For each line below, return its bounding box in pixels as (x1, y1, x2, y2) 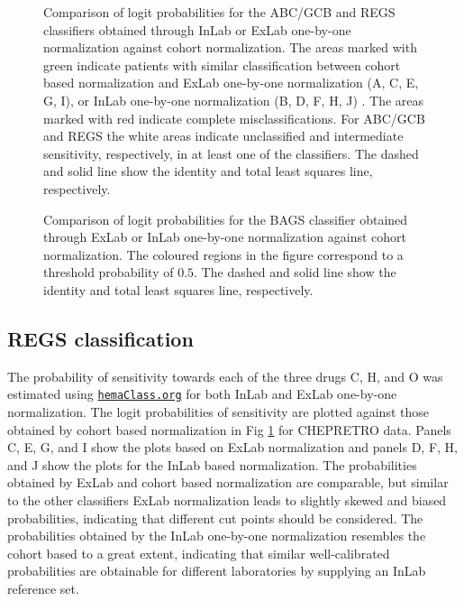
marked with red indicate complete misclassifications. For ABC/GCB (43, 108, 425, 127)
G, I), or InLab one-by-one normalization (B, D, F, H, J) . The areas (43, 90, 424, 109)
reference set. (7, 578, 79, 597)
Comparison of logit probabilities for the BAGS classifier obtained (43, 209, 408, 228)
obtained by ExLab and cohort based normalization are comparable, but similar (7, 473, 449, 492)
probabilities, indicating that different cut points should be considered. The (7, 508, 423, 527)
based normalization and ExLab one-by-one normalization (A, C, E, (43, 73, 419, 92)
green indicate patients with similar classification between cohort (43, 55, 401, 74)
